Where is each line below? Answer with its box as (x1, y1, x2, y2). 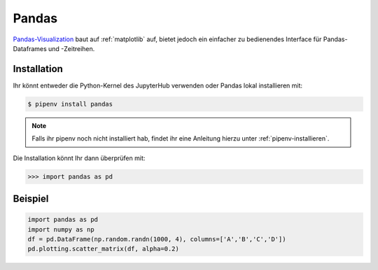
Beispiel (13, 192, 49, 204)
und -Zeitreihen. (48, 44, 95, 52)
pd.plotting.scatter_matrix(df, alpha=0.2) (27, 245, 180, 253)
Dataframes (13, 44, 47, 52)
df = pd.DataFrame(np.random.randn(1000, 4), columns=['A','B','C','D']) (27, 235, 286, 243)
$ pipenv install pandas (27, 100, 113, 108)
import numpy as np (27, 225, 94, 234)
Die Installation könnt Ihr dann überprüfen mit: (13, 154, 146, 162)
